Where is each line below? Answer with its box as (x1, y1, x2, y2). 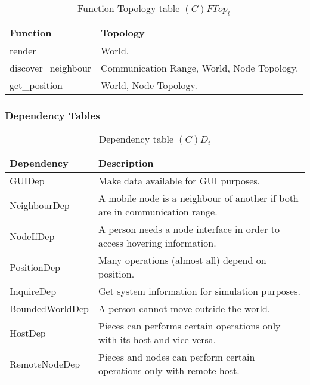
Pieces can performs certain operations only (98, 319, 281, 333)
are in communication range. (98, 205, 218, 219)
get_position (10, 78, 63, 93)
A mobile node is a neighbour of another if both (98, 191, 299, 205)
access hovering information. (98, 236, 216, 250)
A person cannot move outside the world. (98, 301, 271, 316)
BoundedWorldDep (10, 301, 89, 316)
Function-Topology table (77, 1, 180, 15)
